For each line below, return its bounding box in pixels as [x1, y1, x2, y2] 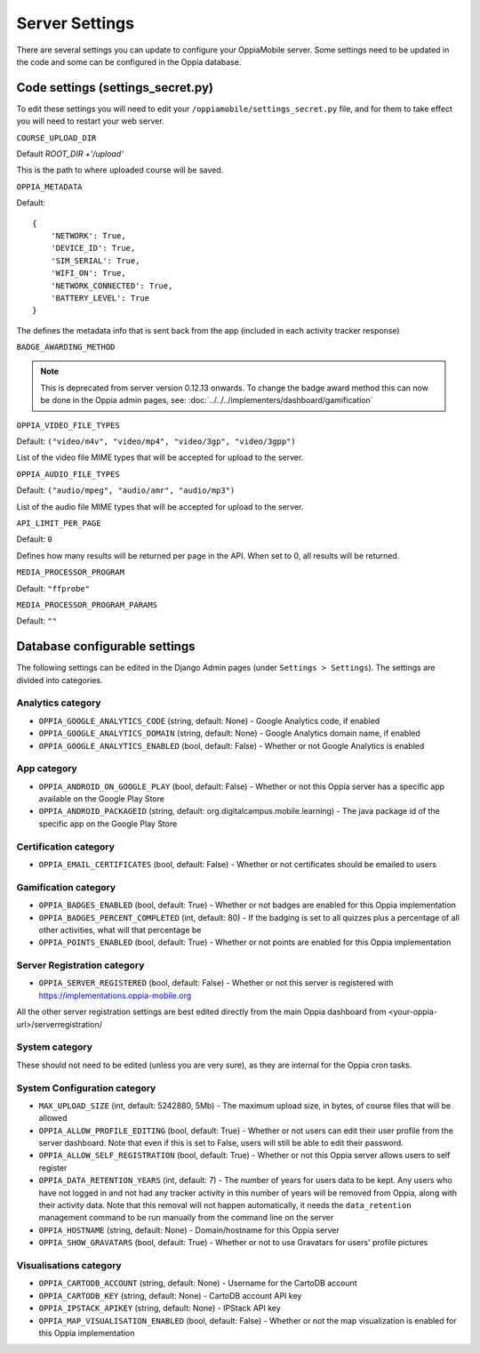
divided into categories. [16, 674, 103, 685]
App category [16, 762, 77, 775]
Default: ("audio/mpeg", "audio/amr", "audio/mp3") [16, 485, 236, 495]
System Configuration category [16, 1082, 156, 1094]
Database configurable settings [16, 639, 196, 654]
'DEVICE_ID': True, [50, 243, 136, 254]
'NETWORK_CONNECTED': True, [50, 280, 173, 291]
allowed [38, 1113, 68, 1123]
